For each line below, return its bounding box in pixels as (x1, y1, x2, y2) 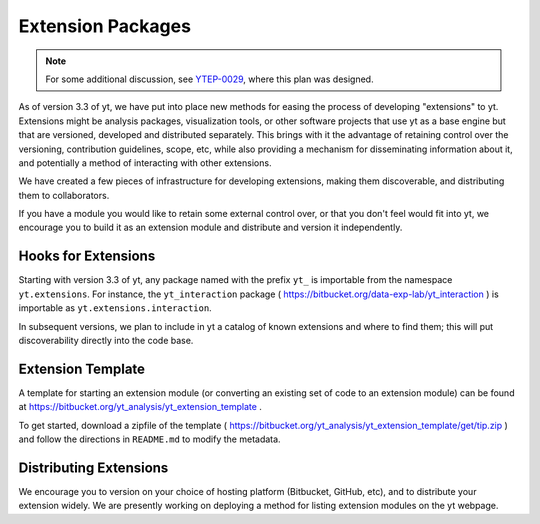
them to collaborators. (18, 189, 110, 201)
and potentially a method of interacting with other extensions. (18, 156, 272, 169)
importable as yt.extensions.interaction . (18, 302, 212, 314)
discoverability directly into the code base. (18, 334, 194, 346)
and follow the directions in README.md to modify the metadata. (18, 433, 281, 445)
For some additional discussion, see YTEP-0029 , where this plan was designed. (45, 73, 374, 85)
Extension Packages (18, 15, 192, 37)
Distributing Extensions (18, 459, 169, 476)
